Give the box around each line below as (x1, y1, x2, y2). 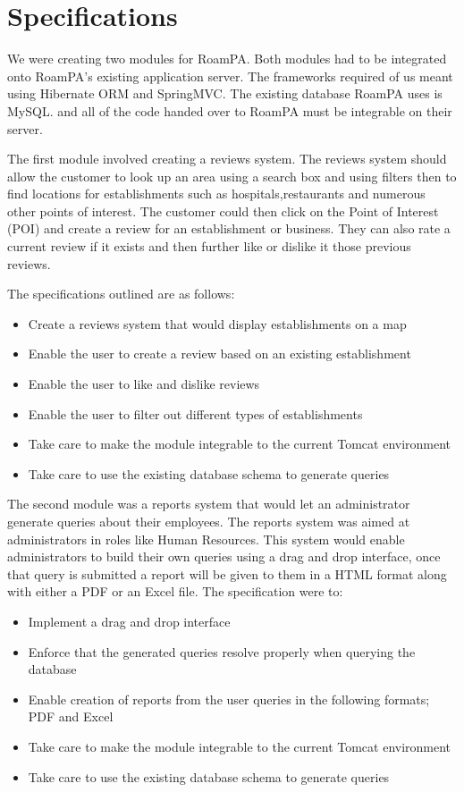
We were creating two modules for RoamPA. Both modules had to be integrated (7, 49, 447, 68)
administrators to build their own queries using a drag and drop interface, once (7, 547, 441, 566)
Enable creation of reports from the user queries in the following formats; (28, 689, 430, 708)
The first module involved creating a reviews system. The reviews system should (7, 149, 447, 168)
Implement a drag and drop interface (28, 611, 231, 630)
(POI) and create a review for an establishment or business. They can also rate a (7, 219, 451, 238)
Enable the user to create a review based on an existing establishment (28, 344, 411, 363)
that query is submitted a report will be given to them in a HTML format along (7, 564, 447, 583)
